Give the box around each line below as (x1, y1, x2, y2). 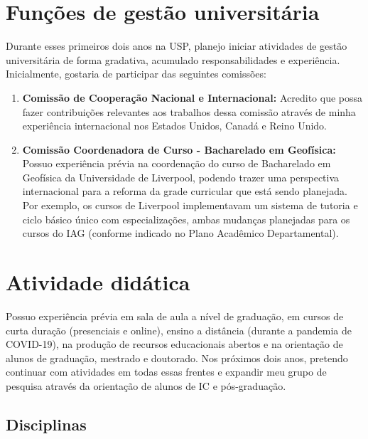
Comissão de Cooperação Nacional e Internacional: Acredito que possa (22, 90, 363, 105)
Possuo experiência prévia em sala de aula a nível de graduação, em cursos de (6, 308, 344, 323)
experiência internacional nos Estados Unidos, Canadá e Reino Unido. (22, 118, 327, 133)
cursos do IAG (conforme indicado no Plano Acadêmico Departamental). (22, 226, 339, 240)
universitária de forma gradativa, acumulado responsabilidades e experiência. (6, 52, 340, 67)
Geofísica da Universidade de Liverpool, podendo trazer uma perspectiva (22, 169, 340, 184)
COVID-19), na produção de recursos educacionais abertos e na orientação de (6, 337, 343, 351)
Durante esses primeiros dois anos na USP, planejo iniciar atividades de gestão (6, 38, 347, 53)
